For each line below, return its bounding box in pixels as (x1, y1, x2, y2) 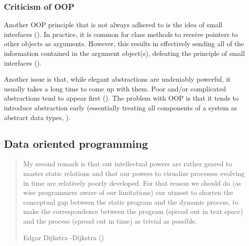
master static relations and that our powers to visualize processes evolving (23, 168, 245, 178)
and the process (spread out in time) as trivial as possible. (23, 215, 197, 226)
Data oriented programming (4, 136, 148, 151)
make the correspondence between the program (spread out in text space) (23, 206, 243, 216)
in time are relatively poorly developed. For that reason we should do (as (23, 177, 241, 188)
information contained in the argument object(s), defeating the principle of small (4, 48, 245, 58)
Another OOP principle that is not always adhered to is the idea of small (4, 19, 223, 30)
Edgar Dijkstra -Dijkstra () (23, 232, 104, 242)
